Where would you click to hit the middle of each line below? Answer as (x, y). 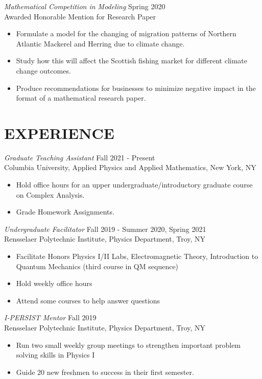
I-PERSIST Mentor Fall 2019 (50, 317)
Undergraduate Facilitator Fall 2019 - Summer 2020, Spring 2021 (105, 229)
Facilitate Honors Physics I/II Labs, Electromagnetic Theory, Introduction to (137, 256)
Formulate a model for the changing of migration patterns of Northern (126, 33)
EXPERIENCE (59, 133)
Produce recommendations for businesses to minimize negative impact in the (136, 88)
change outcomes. (43, 70)
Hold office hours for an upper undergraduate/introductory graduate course (134, 185)
